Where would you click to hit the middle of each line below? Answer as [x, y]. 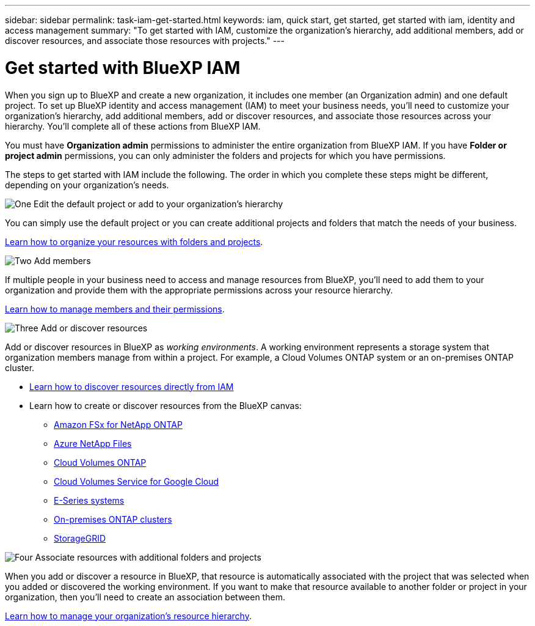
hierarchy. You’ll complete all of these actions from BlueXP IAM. [133, 126]
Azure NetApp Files [93, 443]
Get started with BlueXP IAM [123, 68]
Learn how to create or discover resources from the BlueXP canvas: [166, 405]
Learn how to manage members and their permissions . [115, 309]
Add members [62, 260]
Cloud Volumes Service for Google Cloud [136, 481]
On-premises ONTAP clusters [113, 519]
